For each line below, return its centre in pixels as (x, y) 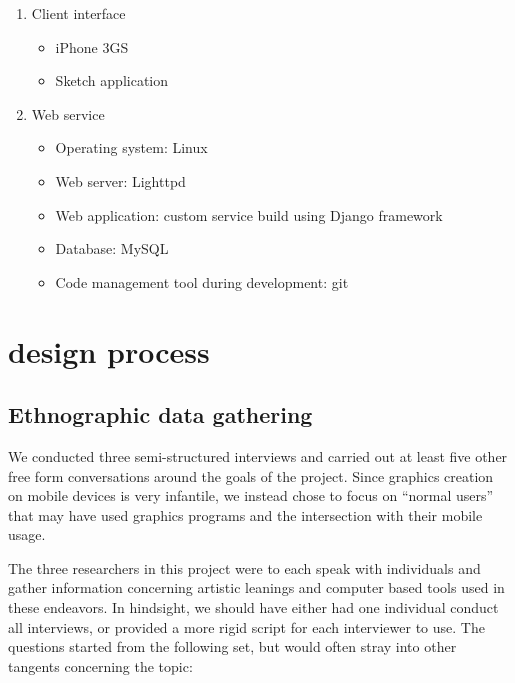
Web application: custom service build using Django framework (249, 214)
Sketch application (111, 80)
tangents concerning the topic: (100, 665)
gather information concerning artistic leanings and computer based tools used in (256, 587)
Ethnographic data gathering (160, 414)
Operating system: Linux (131, 147)
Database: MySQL (112, 248)
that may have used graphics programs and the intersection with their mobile (245, 514)
